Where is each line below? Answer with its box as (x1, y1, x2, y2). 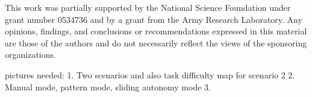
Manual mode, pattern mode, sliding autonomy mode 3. (5, 80, 211, 93)
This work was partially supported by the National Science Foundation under (5, 1, 291, 13)
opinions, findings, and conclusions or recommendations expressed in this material (5, 25, 307, 37)
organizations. (5, 48, 56, 61)
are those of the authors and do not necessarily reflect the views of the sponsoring (5, 36, 307, 49)
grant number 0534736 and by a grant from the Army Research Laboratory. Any (5, 13, 302, 25)
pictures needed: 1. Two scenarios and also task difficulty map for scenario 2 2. (5, 68, 295, 81)
